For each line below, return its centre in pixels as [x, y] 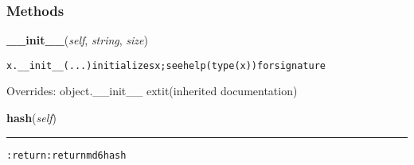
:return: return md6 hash [66, 155]
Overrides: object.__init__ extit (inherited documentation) [152, 91]
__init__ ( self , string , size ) [77, 40]
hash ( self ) [32, 118]
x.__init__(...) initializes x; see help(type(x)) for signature [166, 65]
